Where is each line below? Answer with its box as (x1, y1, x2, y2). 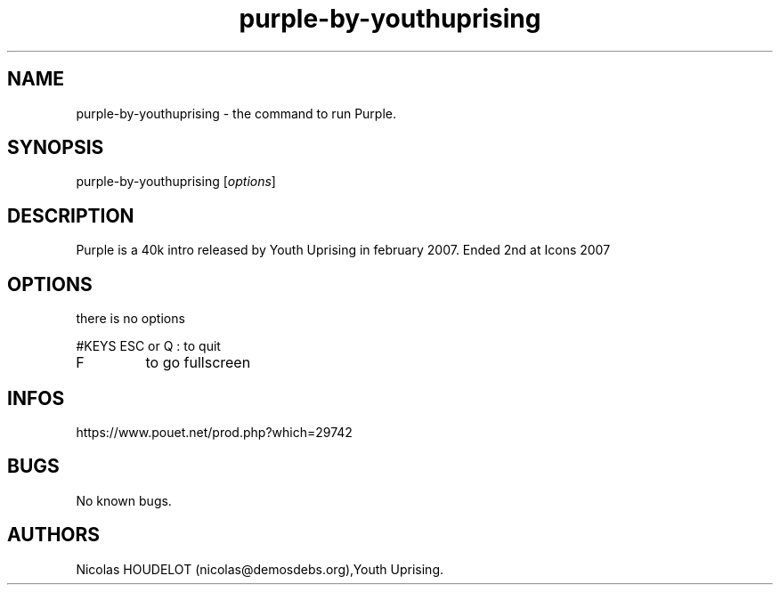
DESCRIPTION (7, 204, 134, 227)
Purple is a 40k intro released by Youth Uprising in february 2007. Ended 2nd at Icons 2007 (76, 242, 611, 258)
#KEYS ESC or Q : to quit (76, 338, 221, 354)
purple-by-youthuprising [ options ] (76, 174, 276, 190)
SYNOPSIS (7, 136, 104, 159)
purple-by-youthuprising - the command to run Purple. (76, 105, 396, 121)
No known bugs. (76, 492, 172, 508)
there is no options (76, 311, 185, 327)
